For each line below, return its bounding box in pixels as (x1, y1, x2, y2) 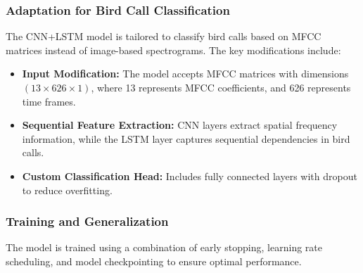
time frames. (22, 94, 76, 108)
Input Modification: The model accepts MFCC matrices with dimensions (22, 66, 349, 81)
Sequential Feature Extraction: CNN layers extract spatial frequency (22, 118, 338, 132)
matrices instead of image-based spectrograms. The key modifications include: (6, 42, 341, 57)
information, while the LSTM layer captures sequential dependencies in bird (22, 131, 350, 146)
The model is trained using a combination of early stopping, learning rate (6, 240, 322, 255)
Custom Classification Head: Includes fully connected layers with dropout (22, 168, 357, 183)
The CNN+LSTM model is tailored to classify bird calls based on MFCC (6, 29, 321, 44)
